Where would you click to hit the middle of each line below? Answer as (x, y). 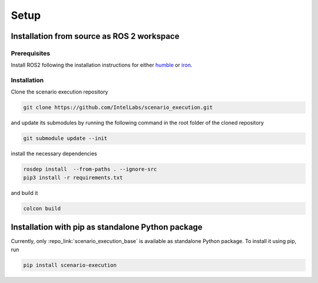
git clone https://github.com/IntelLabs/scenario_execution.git (118, 108)
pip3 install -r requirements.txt (73, 177)
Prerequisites (30, 53)
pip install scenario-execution (70, 265)
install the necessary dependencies (54, 154)
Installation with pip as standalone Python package (107, 227)
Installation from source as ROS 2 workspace (95, 36)
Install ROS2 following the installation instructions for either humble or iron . (102, 65)
